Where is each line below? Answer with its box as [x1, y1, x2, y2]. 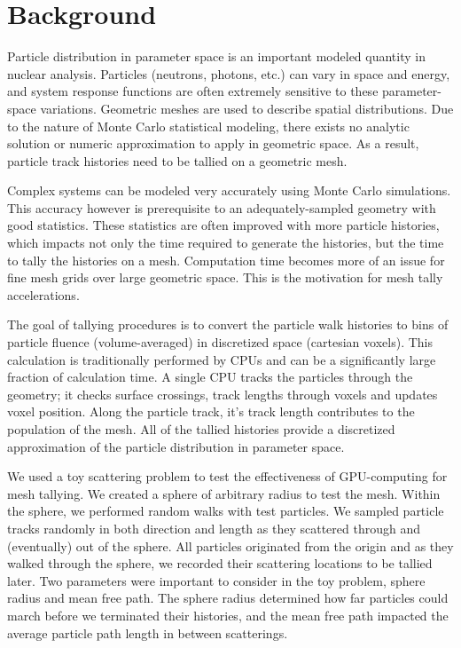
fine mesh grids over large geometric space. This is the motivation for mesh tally [7, 268, 443, 287]
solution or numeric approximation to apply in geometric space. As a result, [7, 134, 419, 153]
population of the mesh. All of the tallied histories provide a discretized [7, 420, 395, 438]
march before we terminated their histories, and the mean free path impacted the [7, 605, 449, 624]
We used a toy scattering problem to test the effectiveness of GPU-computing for [7, 467, 448, 486]
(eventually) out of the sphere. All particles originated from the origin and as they [7, 536, 454, 555]
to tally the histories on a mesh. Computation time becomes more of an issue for [7, 250, 445, 269]
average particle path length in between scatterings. [7, 623, 288, 642]
